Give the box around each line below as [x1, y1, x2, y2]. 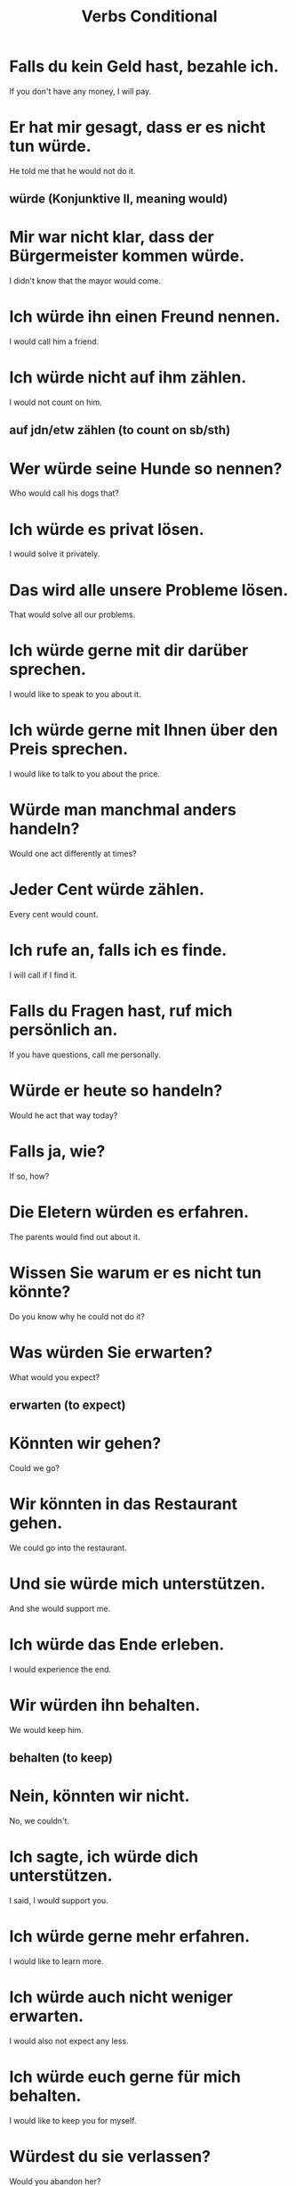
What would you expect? [9, 1371, 100, 1383]
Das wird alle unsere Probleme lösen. [9, 579, 289, 600]
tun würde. [9, 136, 92, 157]
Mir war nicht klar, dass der [9, 227, 215, 247]
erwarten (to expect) [9, 1397, 126, 1412]
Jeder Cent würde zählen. [9, 880, 204, 900]
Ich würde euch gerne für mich [9, 2067, 242, 2087]
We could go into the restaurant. [9, 1542, 127, 1553]
